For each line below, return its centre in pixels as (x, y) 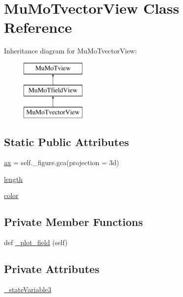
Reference (38, 27)
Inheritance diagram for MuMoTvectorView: (70, 51)
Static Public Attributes (66, 142)
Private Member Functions (74, 222)
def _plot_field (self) (36, 242)
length (13, 179)
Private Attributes (52, 269)
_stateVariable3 (28, 289)
